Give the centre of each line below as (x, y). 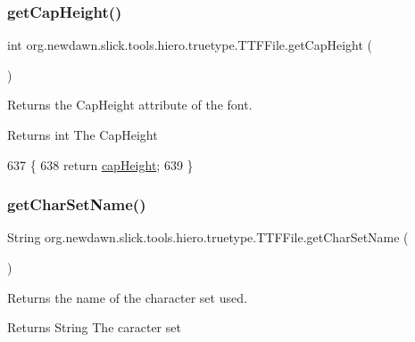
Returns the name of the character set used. (127, 297)
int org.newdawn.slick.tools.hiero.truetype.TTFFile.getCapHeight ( (190, 45)
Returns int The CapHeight (83, 134)
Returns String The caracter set (94, 327)
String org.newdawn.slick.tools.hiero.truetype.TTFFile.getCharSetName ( (208, 237)
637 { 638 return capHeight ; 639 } (100, 164)
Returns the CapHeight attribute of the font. (130, 105)
